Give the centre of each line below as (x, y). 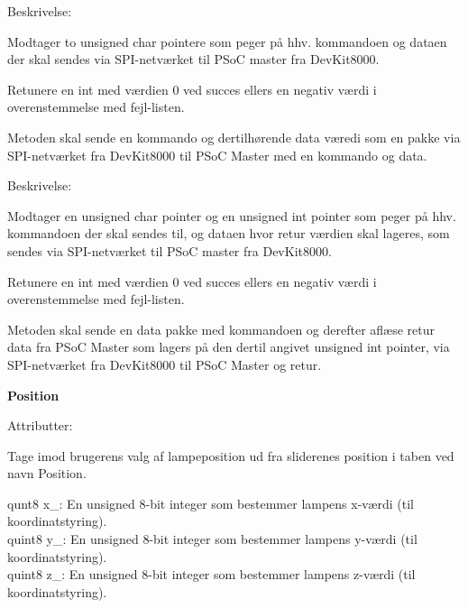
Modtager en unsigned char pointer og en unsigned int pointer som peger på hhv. (232, 215)
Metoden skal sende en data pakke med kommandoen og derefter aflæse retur (221, 329)
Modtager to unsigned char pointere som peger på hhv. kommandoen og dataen (227, 41)
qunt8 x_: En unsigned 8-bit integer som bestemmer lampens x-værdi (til (211, 503)
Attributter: (40, 425)
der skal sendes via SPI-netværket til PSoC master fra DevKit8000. (193, 59)
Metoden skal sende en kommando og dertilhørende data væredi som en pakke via (234, 137)
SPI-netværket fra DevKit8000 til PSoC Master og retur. (165, 364)
